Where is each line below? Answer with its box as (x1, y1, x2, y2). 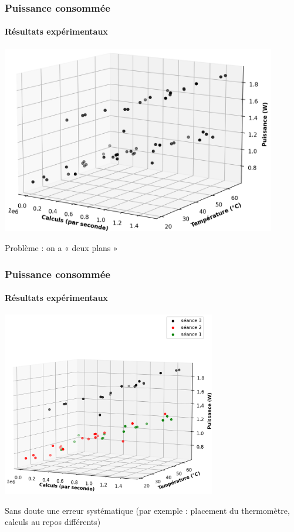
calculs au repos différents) (5, 516, 101, 528)
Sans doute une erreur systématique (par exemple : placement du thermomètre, (5, 504, 290, 516)
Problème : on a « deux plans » (5, 242, 118, 254)
